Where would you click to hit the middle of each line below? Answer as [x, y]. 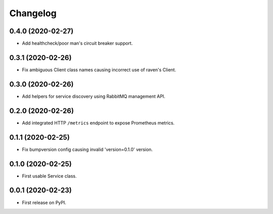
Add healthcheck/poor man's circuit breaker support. [77, 44]
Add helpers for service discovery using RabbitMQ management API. [94, 96]
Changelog [33, 13]
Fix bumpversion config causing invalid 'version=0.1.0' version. [87, 149]
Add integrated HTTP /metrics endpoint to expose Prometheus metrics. [98, 123]
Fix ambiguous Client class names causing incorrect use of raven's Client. [99, 70]
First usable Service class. [49, 176]
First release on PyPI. [44, 202]
